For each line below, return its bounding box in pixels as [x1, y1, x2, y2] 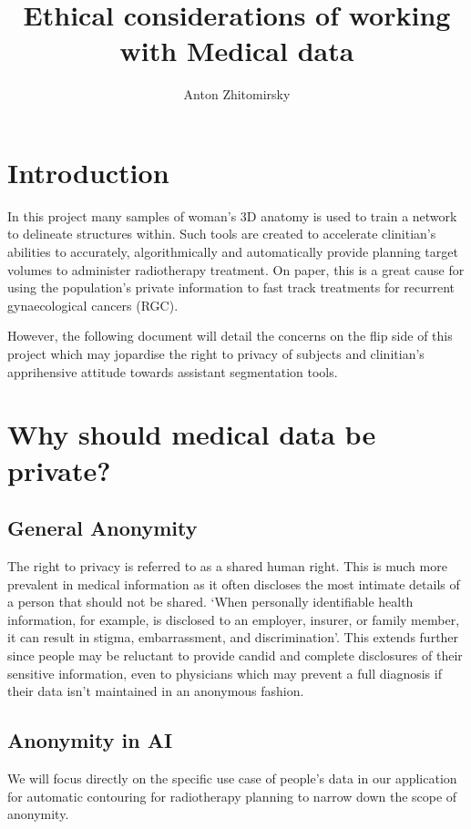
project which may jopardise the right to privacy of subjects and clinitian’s [7, 344, 425, 363]
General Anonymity [7, 514, 198, 542]
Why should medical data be [7, 415, 376, 453]
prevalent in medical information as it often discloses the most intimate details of [7, 574, 460, 593]
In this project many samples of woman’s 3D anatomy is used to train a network [7, 206, 457, 225]
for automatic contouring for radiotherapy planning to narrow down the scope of [7, 786, 457, 805]
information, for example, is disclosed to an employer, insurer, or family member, [7, 609, 460, 629]
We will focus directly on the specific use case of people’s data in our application [7, 768, 457, 787]
